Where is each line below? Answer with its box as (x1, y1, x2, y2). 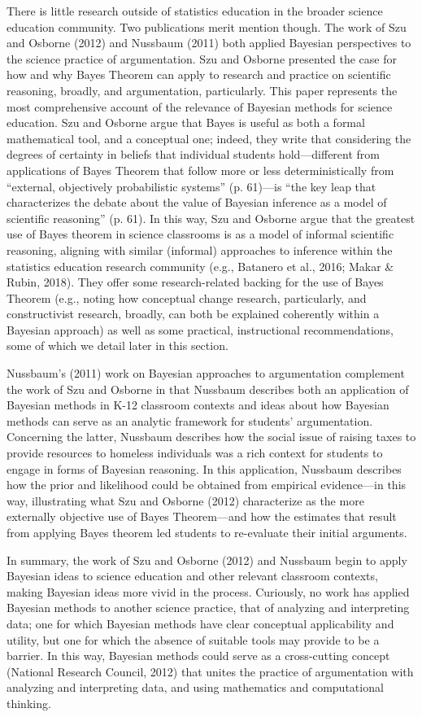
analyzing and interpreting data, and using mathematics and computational (7, 679, 384, 696)
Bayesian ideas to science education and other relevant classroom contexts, (7, 567, 378, 584)
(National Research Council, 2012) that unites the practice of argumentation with (7, 662, 414, 680)
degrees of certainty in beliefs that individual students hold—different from (7, 146, 381, 163)
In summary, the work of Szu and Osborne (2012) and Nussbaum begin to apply (7, 551, 407, 568)
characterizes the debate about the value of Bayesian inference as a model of (7, 194, 387, 211)
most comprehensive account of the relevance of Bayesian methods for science (7, 98, 393, 115)
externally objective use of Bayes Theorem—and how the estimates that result (7, 508, 397, 525)
